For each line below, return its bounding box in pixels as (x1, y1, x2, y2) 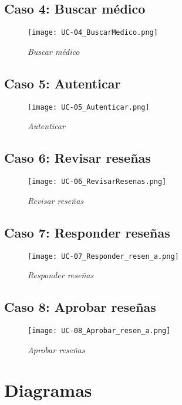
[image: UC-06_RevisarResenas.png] (28, 177, 167, 186)
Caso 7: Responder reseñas (4, 223, 170, 241)
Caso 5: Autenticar (4, 74, 121, 92)
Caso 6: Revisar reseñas (4, 149, 151, 167)
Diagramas (4, 378, 92, 402)
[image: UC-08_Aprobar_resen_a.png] (28, 327, 171, 335)
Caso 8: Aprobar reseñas (4, 298, 156, 316)
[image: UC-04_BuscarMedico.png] (28, 28, 158, 37)
